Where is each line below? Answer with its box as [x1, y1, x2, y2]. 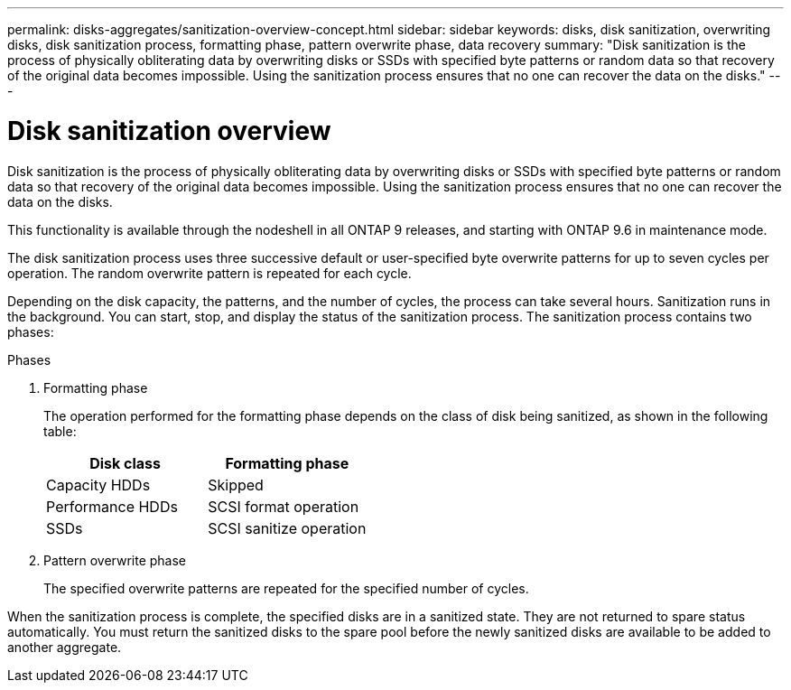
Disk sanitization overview [7, 115, 331, 146]
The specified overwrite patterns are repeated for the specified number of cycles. [43, 580, 529, 596]
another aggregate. [7, 639, 122, 655]
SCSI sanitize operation [208, 518, 367, 537]
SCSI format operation [208, 497, 359, 516]
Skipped [208, 475, 264, 494]
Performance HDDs [46, 497, 178, 516]
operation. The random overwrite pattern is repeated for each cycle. [7, 265, 412, 281]
